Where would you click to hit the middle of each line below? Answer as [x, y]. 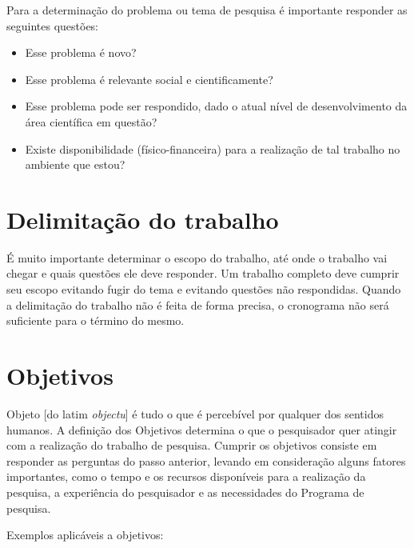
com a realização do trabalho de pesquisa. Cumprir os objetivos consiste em [192, 445]
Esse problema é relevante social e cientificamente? [149, 79]
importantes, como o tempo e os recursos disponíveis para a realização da [186, 476]
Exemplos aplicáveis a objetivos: [85, 535]
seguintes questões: [53, 25]
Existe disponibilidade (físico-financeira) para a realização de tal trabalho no [213, 148]
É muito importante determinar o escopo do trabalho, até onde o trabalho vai [197, 257]
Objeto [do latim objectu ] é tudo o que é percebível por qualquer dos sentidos [195, 413]
